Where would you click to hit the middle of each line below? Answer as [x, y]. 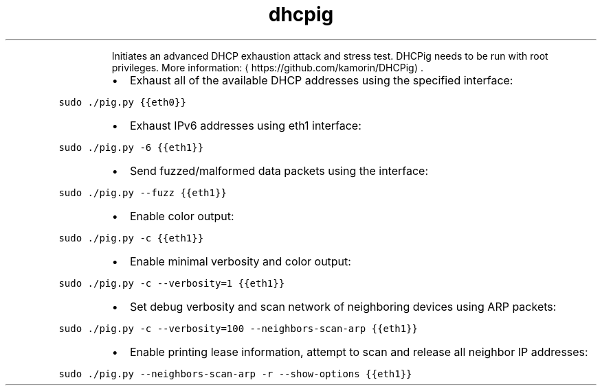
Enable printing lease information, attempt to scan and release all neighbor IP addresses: [359, 352]
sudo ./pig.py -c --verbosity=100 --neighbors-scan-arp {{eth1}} [238, 328]
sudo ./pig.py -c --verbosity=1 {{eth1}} [172, 283]
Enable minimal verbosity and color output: [240, 261]
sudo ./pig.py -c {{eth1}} [131, 238]
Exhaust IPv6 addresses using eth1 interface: [245, 125]
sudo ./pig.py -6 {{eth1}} [131, 147]
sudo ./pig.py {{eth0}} [122, 102]
